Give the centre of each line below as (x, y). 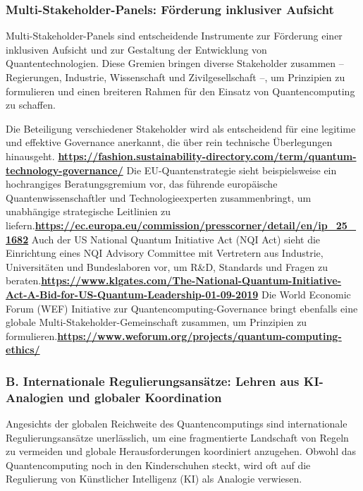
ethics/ (23, 350)
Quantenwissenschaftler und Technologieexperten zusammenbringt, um (159, 197)
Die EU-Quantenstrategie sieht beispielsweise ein (232, 170)
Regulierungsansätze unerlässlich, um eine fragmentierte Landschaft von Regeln (177, 437)
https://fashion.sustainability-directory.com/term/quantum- (207, 156)
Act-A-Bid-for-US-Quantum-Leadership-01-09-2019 (132, 294)
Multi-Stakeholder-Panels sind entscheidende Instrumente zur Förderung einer (174, 36)
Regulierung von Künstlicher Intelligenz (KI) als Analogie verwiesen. (154, 479)
